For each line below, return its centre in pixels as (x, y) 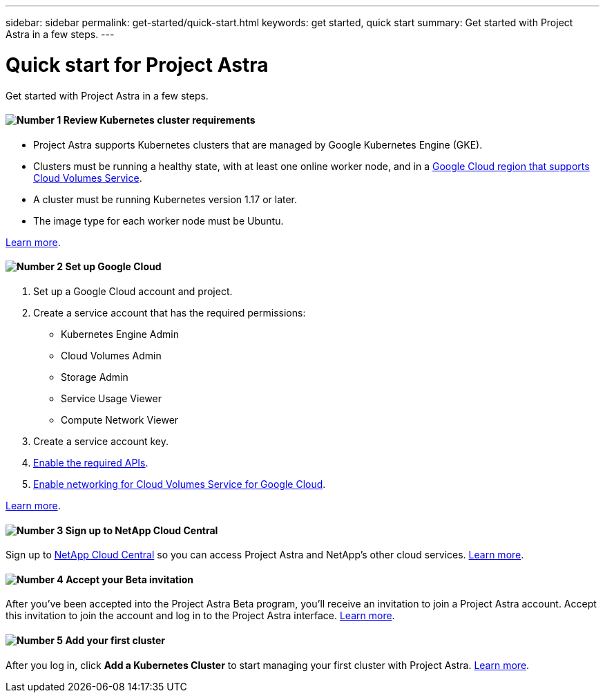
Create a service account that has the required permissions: (170, 312)
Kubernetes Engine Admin (120, 334)
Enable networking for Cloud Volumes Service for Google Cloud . (180, 484)
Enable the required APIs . (91, 462)
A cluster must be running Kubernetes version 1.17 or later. (165, 199)
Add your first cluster (115, 640)
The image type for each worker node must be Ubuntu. (159, 220)
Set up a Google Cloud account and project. (133, 291)
